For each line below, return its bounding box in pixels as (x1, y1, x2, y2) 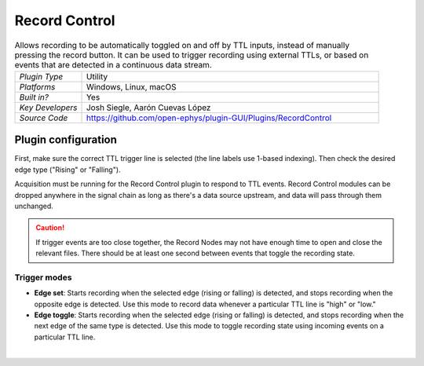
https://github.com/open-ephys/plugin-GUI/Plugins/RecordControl (86, 112, 332, 123)
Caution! (35, 223, 65, 232)
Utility (86, 71, 108, 82)
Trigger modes (14, 272, 72, 283)
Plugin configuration (14, 134, 118, 147)
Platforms (19, 81, 56, 92)
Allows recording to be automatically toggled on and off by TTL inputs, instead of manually (14, 39, 349, 50)
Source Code (19, 112, 68, 123)
